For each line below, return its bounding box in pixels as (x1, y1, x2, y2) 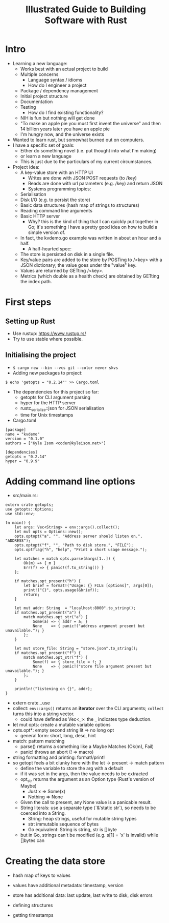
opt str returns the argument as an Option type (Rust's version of (20, 776, 155, 783)
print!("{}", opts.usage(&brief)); (23, 587, 100, 593)
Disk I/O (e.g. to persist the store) (20, 197, 91, 203)
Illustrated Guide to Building (25, 4, 147, 15)
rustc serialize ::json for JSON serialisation (20, 405, 105, 413)
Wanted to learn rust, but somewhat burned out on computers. (12, 136, 144, 143)
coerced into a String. (20, 810, 66, 816)
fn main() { (5, 520, 31, 525)
